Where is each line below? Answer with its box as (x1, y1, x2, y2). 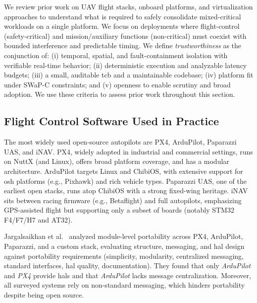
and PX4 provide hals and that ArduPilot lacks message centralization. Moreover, (4, 270, 251, 280)
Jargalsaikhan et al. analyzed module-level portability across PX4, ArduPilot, (4, 231, 243, 241)
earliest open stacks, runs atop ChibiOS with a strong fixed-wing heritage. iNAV (4, 185, 248, 196)
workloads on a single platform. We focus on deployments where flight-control (4, 21, 240, 31)
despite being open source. (4, 290, 84, 300)
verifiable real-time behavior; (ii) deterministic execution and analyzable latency (4, 60, 247, 70)
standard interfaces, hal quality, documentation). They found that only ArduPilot (4, 260, 251, 271)
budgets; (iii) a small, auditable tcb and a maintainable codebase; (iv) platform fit (4, 70, 254, 80)
